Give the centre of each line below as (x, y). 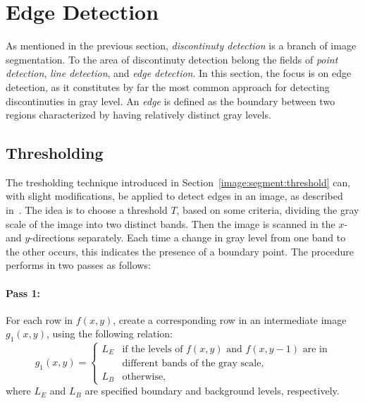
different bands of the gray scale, (193, 363)
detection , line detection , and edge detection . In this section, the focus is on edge (179, 73)
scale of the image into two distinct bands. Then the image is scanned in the (171, 223)
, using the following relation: (110, 333)
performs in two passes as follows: (78, 265)
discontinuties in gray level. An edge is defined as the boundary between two (171, 101)
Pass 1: (23, 293)
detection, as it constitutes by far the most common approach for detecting (168, 86)
